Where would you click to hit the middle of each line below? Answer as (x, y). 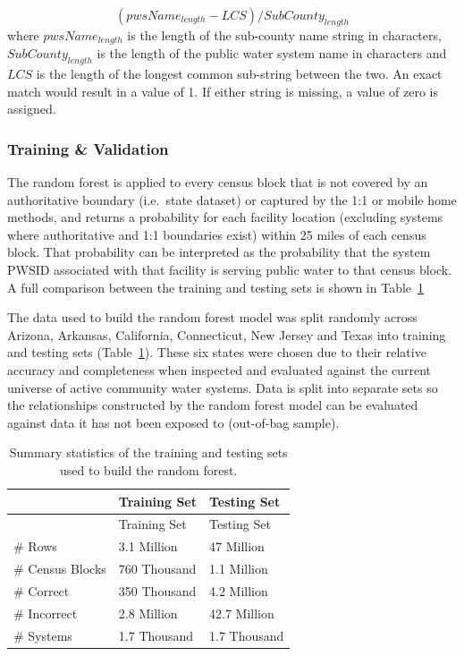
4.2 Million (238, 590)
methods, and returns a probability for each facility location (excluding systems (225, 217)
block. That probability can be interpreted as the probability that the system (219, 252)
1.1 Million (238, 569)
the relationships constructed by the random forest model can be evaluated (213, 405)
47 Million (236, 546)
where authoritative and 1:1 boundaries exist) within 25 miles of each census (217, 234)
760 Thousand (157, 569)
